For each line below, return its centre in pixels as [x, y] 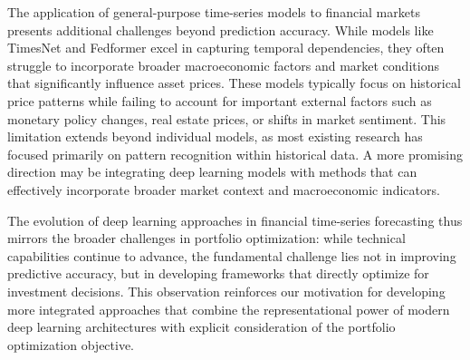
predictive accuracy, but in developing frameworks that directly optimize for [218, 273]
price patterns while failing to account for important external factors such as [220, 100]
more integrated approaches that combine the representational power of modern [229, 309]
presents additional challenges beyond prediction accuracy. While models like [221, 29]
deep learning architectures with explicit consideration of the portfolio [201, 327]
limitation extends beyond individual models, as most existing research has [215, 136]
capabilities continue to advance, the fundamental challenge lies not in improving [232, 255]
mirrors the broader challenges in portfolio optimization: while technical [206, 238]
